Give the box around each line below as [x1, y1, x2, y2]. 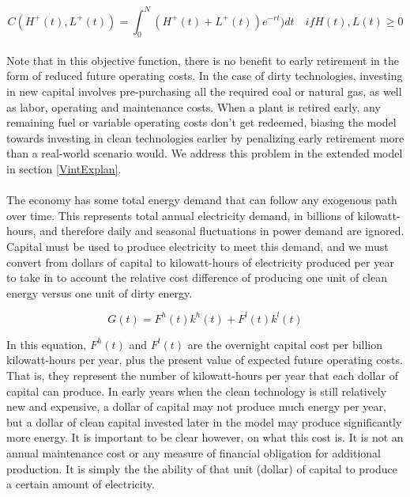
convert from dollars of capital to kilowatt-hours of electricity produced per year [6, 253, 394, 270]
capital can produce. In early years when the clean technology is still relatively [6, 382, 387, 399]
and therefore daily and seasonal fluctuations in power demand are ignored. [39, 222, 404, 239]
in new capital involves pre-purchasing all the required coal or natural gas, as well [6, 83, 402, 100]
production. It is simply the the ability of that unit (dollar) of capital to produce [6, 460, 398, 476]
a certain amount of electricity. [6, 476, 155, 492]
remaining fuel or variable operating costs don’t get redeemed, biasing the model [6, 114, 397, 131]
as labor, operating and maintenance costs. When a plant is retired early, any [6, 98, 381, 115]
